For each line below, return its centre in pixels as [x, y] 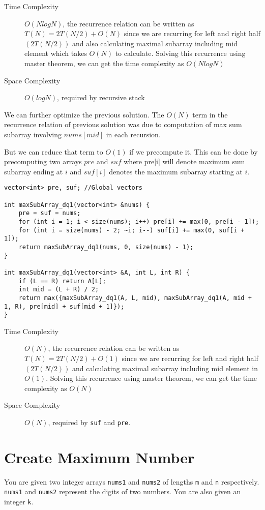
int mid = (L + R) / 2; [59, 290]
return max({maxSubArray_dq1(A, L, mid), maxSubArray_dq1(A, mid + [135, 298]
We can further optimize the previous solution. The [84, 114]
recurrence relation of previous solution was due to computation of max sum [123, 124]
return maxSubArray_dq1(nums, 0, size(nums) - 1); [106, 247]
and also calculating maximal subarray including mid [155, 43]
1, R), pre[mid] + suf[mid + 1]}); [64, 306]
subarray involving [33, 134]
